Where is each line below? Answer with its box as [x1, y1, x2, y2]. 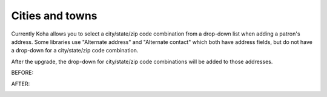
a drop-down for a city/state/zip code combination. [11, 47, 139, 54]
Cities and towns [11, 9, 97, 22]
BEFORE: [11, 69, 34, 77]
